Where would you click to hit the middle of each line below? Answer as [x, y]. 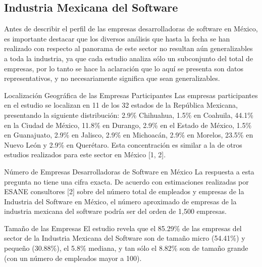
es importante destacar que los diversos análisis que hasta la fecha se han [117, 38]
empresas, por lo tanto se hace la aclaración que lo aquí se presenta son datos [124, 68]
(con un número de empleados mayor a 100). [73, 258]
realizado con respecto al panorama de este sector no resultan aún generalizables [128, 48]
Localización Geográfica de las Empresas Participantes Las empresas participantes [131, 95]
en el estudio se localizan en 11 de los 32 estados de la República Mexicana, [121, 105]
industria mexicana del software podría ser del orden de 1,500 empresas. [115, 211]
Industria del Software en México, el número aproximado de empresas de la [120, 201]
